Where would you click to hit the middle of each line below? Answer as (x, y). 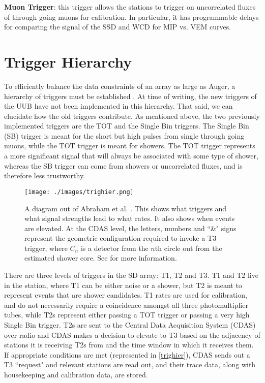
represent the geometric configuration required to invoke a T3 (121, 238)
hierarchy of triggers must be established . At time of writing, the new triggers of (130, 96)
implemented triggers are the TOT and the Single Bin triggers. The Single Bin (127, 126)
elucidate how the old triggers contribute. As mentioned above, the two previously (132, 116)
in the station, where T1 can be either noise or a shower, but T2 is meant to (123, 285)
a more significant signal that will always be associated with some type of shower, (131, 156)
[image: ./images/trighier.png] (79, 192)
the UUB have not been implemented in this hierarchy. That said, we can (119, 106)
